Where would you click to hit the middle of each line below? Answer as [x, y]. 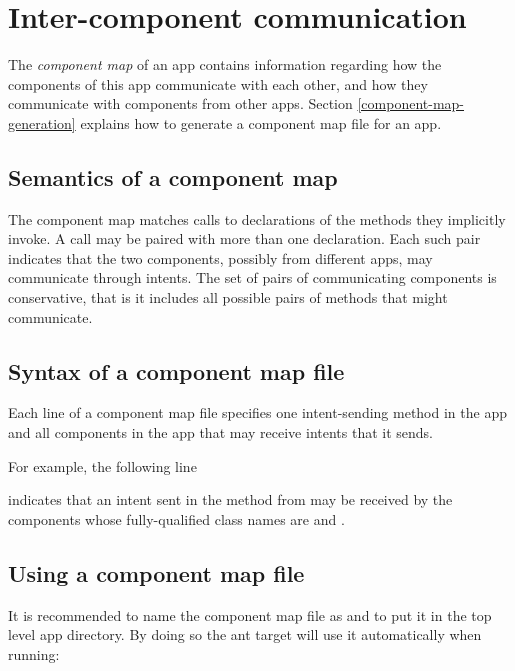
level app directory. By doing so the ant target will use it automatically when [245, 634]
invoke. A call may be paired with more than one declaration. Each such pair [244, 238]
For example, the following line [102, 465]
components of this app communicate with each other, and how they [218, 83]
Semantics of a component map [173, 176]
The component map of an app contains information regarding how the [225, 64]
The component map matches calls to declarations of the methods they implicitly [257, 218]
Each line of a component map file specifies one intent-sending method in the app [257, 412]
